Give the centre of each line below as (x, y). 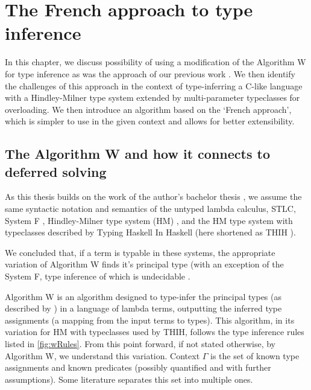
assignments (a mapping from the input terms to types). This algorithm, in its (150, 320)
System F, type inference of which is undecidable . (98, 276)
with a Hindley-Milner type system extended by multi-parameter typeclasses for (152, 97)
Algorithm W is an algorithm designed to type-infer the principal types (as (143, 296)
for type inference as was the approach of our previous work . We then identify (150, 73)
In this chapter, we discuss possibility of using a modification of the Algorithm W (155, 62)
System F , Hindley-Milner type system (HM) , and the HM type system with (149, 220)
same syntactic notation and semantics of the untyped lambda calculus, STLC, (150, 209)
